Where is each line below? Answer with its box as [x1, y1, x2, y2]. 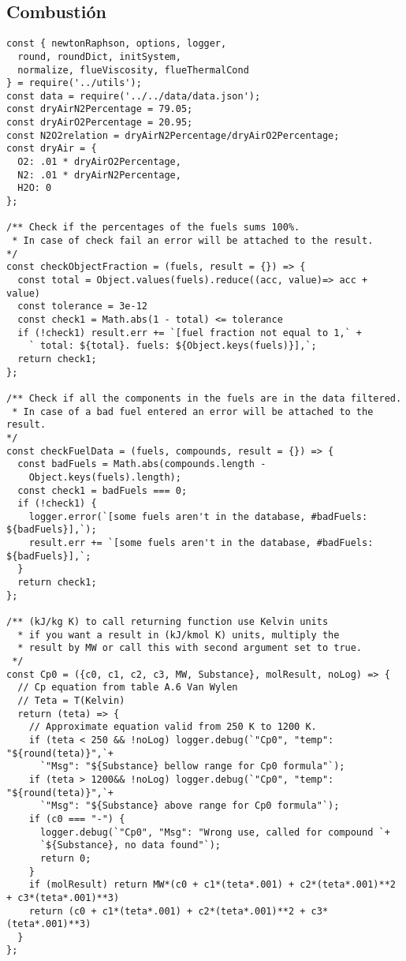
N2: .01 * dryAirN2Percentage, [17, 169, 181, 181]
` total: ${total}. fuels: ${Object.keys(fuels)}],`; [28, 340, 317, 352]
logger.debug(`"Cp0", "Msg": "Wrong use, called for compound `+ [39, 826, 390, 838]
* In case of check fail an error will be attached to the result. [12, 235, 374, 247]
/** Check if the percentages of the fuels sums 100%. [6, 222, 300, 234]
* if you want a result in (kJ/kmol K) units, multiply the [17, 629, 340, 641]
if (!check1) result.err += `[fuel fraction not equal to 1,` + [17, 327, 363, 338]
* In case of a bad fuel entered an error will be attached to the [12, 406, 374, 417]
